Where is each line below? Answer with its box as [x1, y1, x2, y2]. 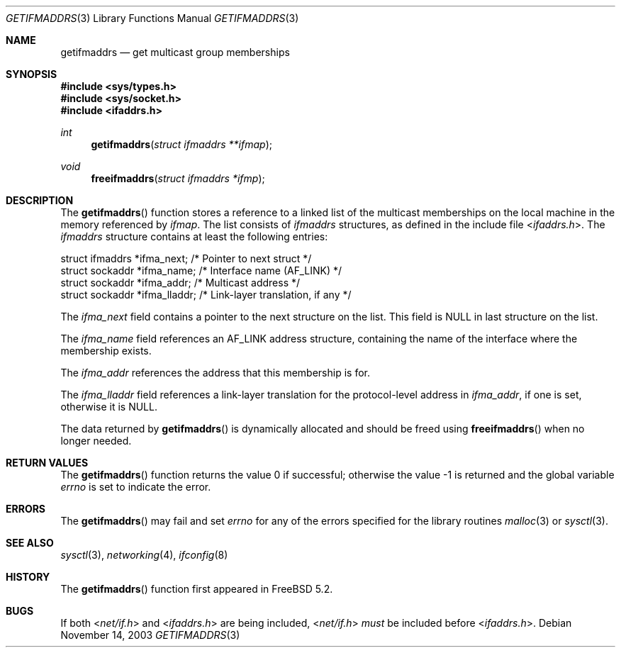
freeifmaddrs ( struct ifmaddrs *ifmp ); [91, 172, 265, 184]
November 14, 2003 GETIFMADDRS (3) [60, 629, 240, 641]
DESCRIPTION [6, 194, 74, 206]
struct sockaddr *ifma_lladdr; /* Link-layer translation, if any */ [60, 289, 352, 301]
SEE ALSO [6, 537, 54, 549]
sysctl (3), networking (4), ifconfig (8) [60, 549, 228, 561]
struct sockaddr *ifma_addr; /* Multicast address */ [60, 277, 301, 289]
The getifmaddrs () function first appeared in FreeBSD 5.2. [60, 583, 333, 595]
